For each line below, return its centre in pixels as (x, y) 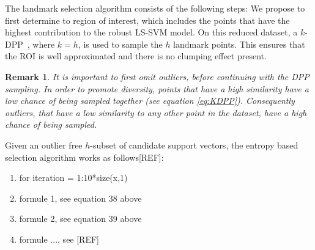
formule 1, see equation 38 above (80, 198)
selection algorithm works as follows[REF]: (84, 157)
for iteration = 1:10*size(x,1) (73, 178)
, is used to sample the (120, 44)
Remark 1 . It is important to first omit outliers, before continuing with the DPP (157, 76)
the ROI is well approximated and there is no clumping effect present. (136, 56)
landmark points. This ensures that (239, 44)
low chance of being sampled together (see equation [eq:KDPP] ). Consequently (150, 101)
